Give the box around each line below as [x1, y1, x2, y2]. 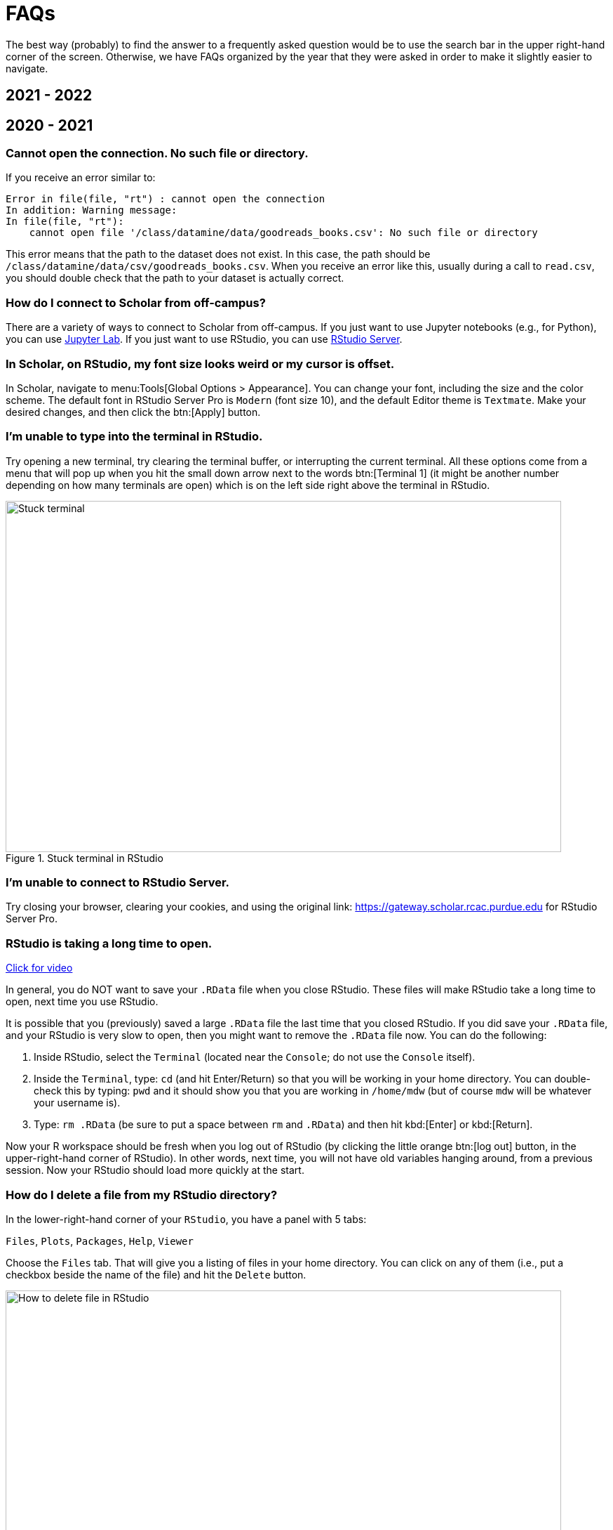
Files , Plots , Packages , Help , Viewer [6, 1234, 194, 1247]
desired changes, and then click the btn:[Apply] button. [6, 405, 261, 418]
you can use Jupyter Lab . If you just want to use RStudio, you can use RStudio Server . [6, 333, 403, 346]
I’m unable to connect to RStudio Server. [6, 875, 230, 890]
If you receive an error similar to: [6, 171, 156, 184]
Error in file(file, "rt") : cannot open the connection [6, 193, 325, 205]
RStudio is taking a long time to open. [6, 936, 213, 950]
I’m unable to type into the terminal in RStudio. [6, 429, 263, 444]
